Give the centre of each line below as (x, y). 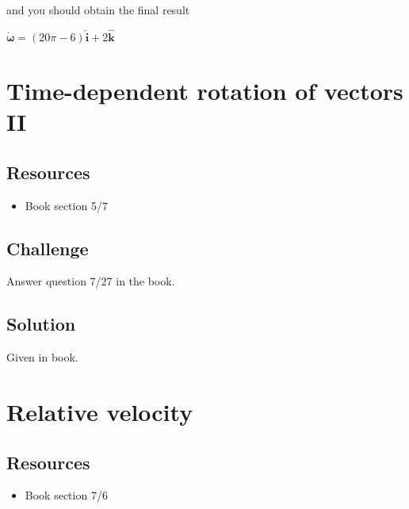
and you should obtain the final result (98, 10)
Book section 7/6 (66, 495)
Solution (41, 324)
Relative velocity (100, 411)
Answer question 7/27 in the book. (91, 281)
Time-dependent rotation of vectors (205, 90)
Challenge (48, 248)
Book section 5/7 (66, 205)
